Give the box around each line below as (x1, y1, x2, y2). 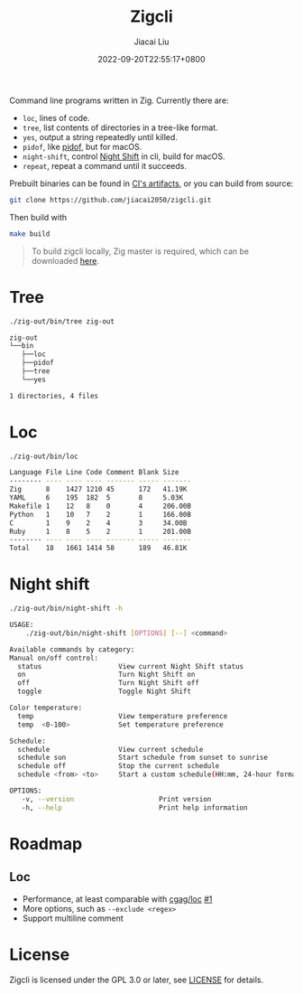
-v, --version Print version (21, 794, 212, 803)
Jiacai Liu (133, 36, 170, 47)
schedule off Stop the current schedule (17, 762, 220, 771)
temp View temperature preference (17, 711, 228, 720)
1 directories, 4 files (9, 391, 99, 400)
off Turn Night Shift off (17, 679, 200, 688)
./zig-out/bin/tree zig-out (9, 316, 115, 326)
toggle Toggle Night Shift (17, 687, 192, 697)
